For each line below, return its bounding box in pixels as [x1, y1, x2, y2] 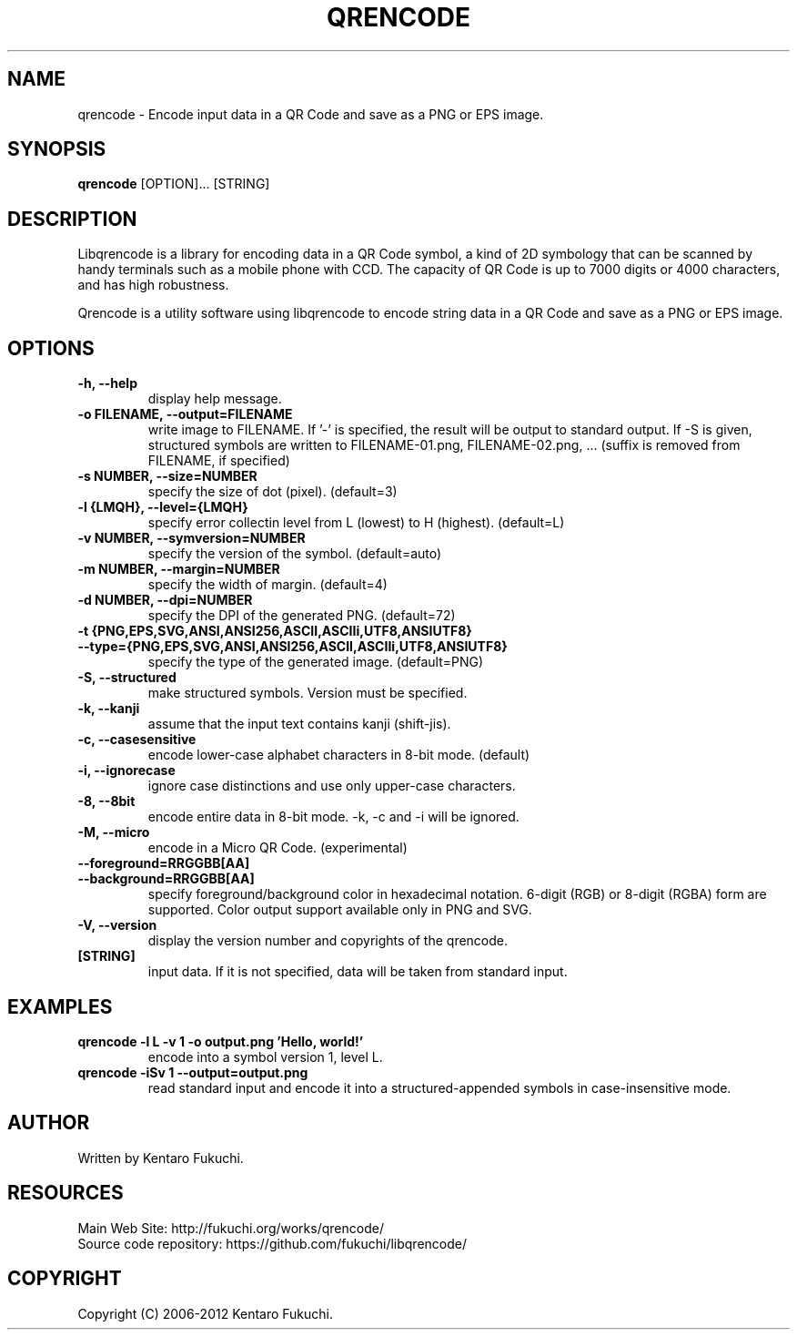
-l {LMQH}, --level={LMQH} [77, 499, 248, 515]
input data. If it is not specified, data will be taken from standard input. [147, 964, 568, 980]
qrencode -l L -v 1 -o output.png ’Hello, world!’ [77, 1033, 364, 1049]
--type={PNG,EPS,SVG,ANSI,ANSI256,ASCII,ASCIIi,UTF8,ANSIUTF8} [77, 638, 508, 655]
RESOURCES [7, 1181, 124, 1205]
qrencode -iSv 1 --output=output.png [77, 1064, 308, 1080]
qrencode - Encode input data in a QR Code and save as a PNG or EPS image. [77, 106, 544, 122]
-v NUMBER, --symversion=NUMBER [77, 530, 306, 546]
